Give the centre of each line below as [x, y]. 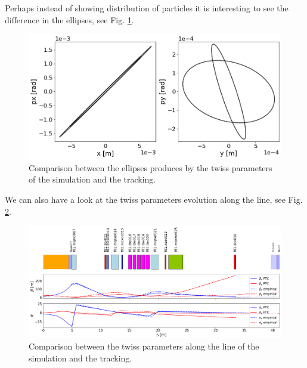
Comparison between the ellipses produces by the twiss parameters [151, 167]
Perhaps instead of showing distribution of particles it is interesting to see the [147, 8]
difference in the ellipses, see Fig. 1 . [69, 19]
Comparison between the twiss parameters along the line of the [144, 346]
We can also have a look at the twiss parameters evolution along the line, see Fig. [154, 200]
